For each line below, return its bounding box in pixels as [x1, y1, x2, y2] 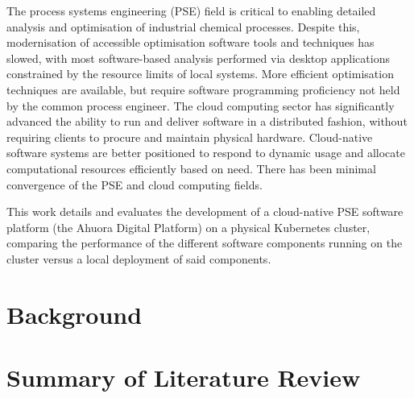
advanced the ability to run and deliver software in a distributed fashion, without [6, 113, 408, 130]
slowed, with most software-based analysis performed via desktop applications [6, 49, 390, 66]
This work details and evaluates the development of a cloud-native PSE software [6, 203, 404, 220]
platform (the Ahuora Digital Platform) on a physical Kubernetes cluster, [6, 218, 371, 235]
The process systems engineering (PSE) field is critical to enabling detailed [6, 2, 376, 19]
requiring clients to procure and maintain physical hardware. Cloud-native [6, 128, 373, 145]
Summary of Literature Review [6, 361, 361, 394]
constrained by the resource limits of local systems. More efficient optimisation [6, 65, 394, 82]
